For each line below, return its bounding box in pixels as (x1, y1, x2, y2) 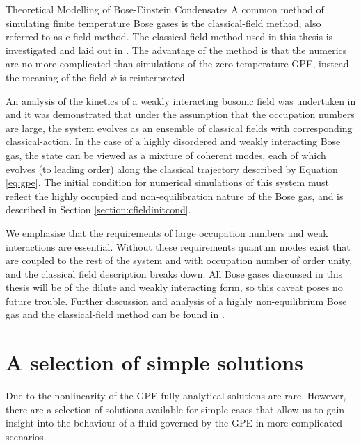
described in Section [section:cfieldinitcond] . (6, 202, 191, 217)
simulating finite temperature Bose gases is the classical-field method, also (6, 15, 321, 30)
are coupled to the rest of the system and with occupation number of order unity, (6, 253, 353, 267)
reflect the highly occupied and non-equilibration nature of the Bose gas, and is (6, 188, 344, 203)
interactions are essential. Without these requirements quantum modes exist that (6, 239, 351, 254)
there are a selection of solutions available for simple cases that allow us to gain (6, 402, 345, 416)
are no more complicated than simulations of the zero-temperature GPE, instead (6, 56, 349, 71)
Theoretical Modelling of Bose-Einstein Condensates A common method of (6, 2, 324, 16)
